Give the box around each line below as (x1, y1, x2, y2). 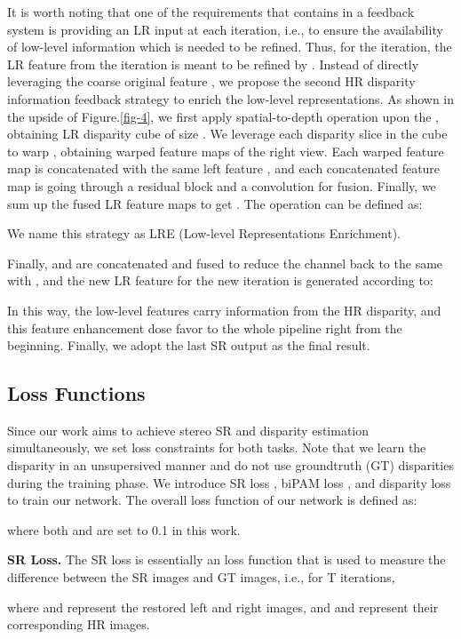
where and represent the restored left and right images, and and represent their (7, 597, 439, 616)
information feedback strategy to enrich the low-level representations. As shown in (7, 89, 455, 108)
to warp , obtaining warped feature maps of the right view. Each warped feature (7, 141, 444, 160)
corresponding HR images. (7, 615, 150, 634)
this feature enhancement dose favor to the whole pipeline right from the (7, 318, 402, 337)
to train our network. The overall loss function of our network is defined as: (7, 491, 417, 509)
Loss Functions (7, 379, 146, 407)
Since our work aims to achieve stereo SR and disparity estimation (7, 420, 370, 439)
